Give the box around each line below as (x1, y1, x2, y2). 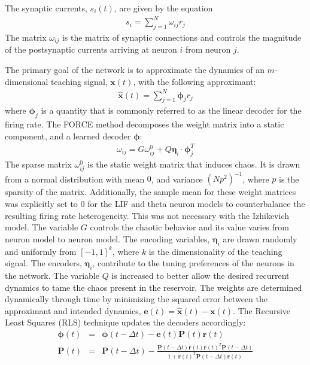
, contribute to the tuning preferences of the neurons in (92, 257, 294, 269)
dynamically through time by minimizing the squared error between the (5, 293, 268, 305)
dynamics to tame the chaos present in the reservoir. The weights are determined (5, 281, 302, 293)
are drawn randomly (223, 232, 297, 245)
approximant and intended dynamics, (5, 304, 141, 317)
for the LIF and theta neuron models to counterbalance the (87, 197, 305, 210)
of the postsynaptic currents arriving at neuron (5, 43, 177, 56)
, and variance (151, 172, 203, 185)
